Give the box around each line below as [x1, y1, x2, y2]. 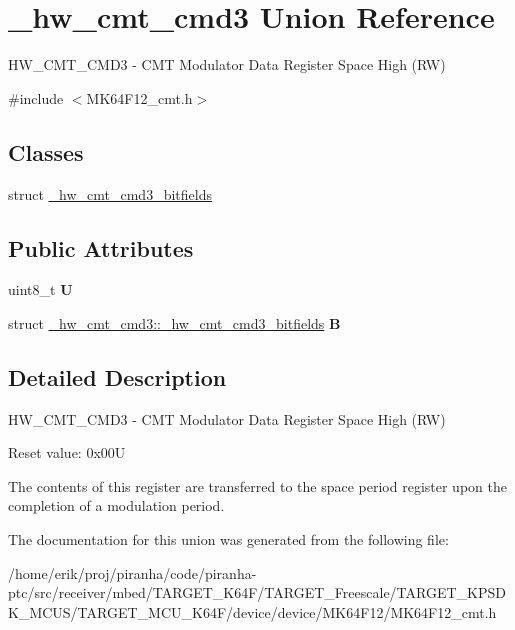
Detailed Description [8, 361, 227, 392]
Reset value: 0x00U [8, 442, 126, 463]
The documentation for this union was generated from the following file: [8, 529, 449, 550]
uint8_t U [8, 279, 73, 300]
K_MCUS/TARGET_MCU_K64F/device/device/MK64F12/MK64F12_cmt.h [8, 601, 497, 622]
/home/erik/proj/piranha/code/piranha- [8, 562, 257, 583]
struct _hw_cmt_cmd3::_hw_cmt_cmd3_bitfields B [8, 312, 341, 333]
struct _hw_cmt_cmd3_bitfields [8, 183, 212, 204]
